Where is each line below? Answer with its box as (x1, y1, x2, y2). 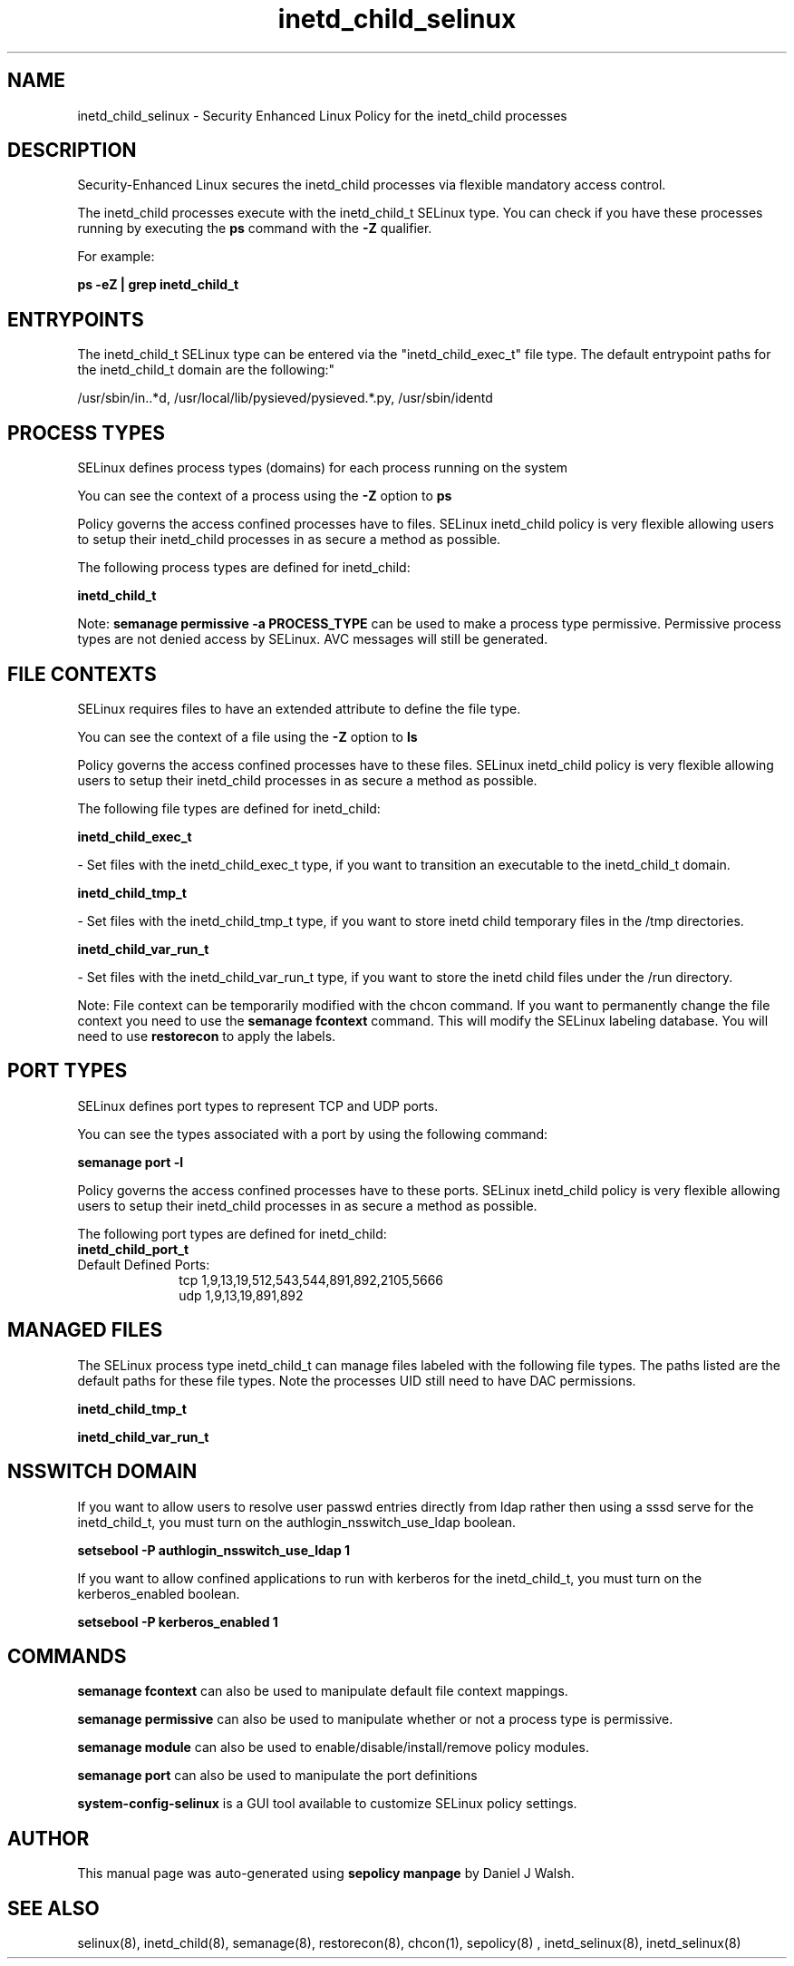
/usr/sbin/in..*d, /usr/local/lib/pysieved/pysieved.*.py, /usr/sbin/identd (77, 390, 493, 406)
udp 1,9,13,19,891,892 (179, 1287, 304, 1303)
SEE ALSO (7, 1896, 100, 1920)
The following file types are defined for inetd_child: (77, 800, 381, 816)
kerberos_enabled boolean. (77, 1585, 240, 1601)
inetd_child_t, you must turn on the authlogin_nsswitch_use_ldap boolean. (77, 1513, 517, 1530)
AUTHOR (7, 1826, 90, 1850)
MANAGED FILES (7, 1319, 163, 1342)
